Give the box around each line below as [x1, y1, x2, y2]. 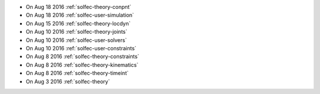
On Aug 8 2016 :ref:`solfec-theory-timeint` [25, 70, 129, 77]
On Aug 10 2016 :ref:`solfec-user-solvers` [25, 36, 127, 44]
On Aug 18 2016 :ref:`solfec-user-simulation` [25, 12, 135, 19]
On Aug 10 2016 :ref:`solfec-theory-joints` [25, 28, 127, 35]
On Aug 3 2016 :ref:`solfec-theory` [25, 77, 110, 85]
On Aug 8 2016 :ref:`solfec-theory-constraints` [25, 53, 139, 60]
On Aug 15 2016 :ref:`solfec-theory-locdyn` [25, 20, 131, 27]
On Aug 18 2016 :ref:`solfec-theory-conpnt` [25, 4, 132, 10]
